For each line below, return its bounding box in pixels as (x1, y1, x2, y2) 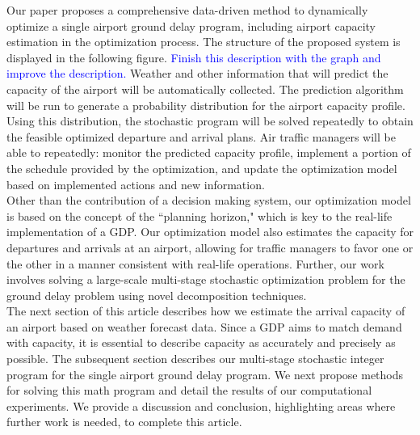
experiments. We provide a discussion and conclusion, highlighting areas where (6, 397, 396, 414)
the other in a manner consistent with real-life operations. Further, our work (6, 255, 384, 272)
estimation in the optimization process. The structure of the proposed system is (6, 33, 401, 50)
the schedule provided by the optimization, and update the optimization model (6, 159, 397, 176)
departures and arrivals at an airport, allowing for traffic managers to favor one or (6, 239, 414, 256)
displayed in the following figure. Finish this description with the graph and (6, 49, 381, 65)
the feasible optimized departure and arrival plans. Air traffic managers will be (6, 128, 396, 145)
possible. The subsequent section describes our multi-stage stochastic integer (6, 350, 384, 367)
